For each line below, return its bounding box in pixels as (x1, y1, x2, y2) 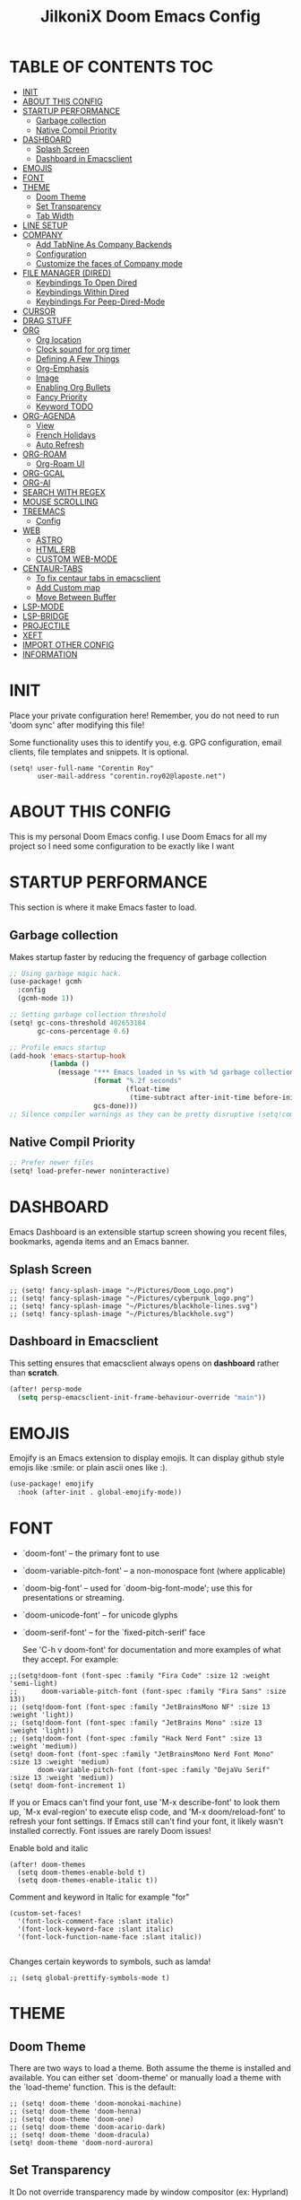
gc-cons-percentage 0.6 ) (37, 1026, 130, 1035)
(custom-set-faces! (9, 1909, 82, 1918)
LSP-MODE (21, 601, 64, 612)
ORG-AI (21, 477, 51, 488)
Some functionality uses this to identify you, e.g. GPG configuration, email (9, 737, 282, 747)
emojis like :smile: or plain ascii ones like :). (9, 1462, 168, 1473)
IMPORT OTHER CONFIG (21, 639, 115, 650)
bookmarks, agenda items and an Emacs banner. (9, 1236, 190, 1247)
